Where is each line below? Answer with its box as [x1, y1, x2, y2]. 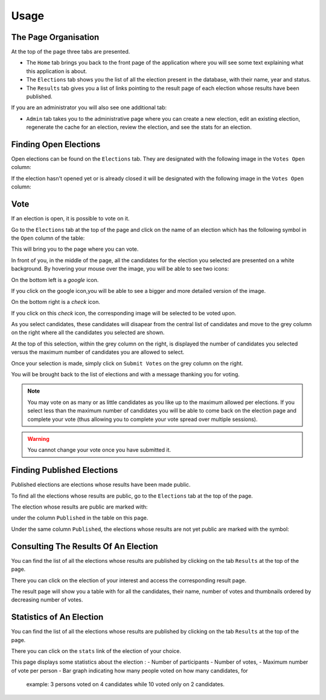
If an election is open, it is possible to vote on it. [11, 215, 130, 222]
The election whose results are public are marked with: [11, 503, 148, 510]
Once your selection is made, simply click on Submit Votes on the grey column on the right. [11, 359, 244, 367]
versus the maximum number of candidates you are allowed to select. [11, 348, 185, 356]
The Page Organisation [11, 32, 100, 42]
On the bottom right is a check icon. [11, 298, 101, 306]
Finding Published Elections [11, 465, 118, 475]
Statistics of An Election [11, 612, 104, 622]
